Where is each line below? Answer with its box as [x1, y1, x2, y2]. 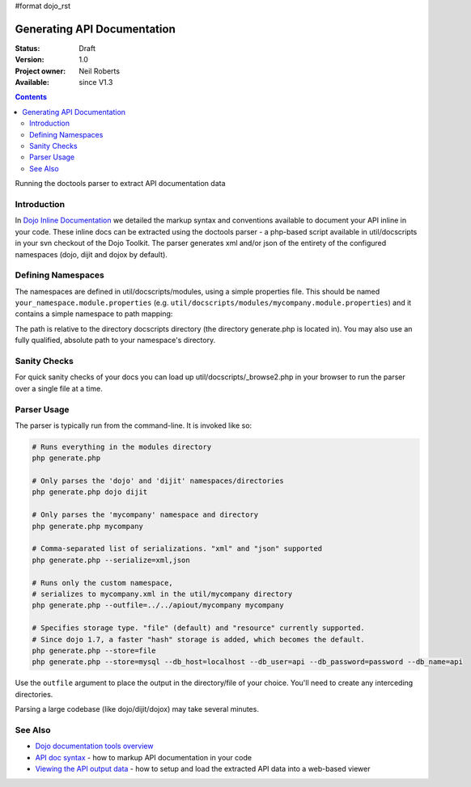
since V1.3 [78, 78, 113, 87]
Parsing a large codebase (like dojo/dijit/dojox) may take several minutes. [15, 704, 259, 714]
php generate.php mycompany [32, 522, 143, 531]
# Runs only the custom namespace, [32, 578, 173, 587]
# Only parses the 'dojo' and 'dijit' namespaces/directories [32, 476, 284, 485]
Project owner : [15, 66, 66, 76]
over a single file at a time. [15, 383, 103, 393]
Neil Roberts [78, 66, 121, 76]
